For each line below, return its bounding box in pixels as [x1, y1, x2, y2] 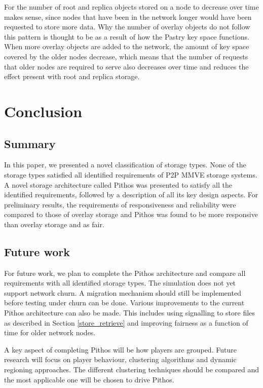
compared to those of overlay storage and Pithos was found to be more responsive [4, 209, 258, 220]
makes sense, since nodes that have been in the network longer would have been [4, 11, 252, 22]
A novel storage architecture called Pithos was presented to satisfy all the [4, 179, 232, 190]
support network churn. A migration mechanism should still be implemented [4, 287, 241, 298]
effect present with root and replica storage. [4, 71, 140, 82]
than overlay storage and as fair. [4, 219, 104, 229]
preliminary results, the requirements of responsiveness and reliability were [4, 199, 236, 209]
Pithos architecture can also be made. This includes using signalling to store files [4, 307, 255, 318]
